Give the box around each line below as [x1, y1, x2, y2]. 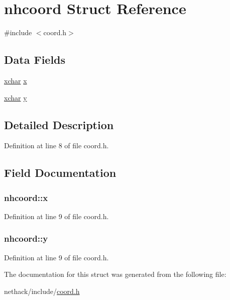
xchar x [4, 75, 27, 85]
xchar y [4, 92, 27, 103]
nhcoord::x [4, 191, 48, 204]
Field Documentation [4, 165, 117, 180]
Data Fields [4, 52, 66, 67]
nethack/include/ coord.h [4, 285, 80, 296]
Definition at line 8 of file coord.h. [4, 140, 109, 151]
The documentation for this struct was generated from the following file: [4, 269, 226, 279]
